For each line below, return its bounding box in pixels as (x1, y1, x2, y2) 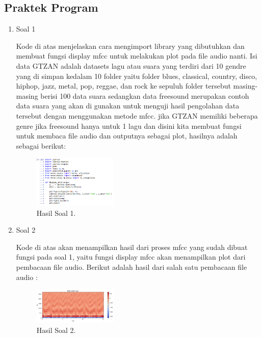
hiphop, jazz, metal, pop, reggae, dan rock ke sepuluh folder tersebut (16, 80, 231, 91)
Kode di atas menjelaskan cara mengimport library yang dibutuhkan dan (16, 40, 245, 51)
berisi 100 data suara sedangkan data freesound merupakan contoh (40, 90, 249, 101)
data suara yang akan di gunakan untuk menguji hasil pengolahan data (16, 100, 240, 111)
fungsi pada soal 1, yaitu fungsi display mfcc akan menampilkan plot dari (16, 251, 246, 262)
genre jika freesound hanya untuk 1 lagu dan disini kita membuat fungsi (16, 120, 242, 131)
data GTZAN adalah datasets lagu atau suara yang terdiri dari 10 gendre (16, 60, 246, 71)
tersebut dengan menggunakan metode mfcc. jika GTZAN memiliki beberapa (16, 110, 258, 121)
